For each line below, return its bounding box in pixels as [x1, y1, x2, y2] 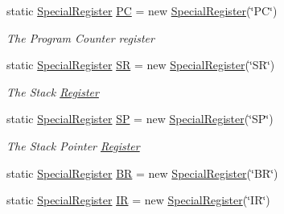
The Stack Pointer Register [6, 137, 140, 154]
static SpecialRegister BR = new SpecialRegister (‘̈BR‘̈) [6, 164, 278, 181]
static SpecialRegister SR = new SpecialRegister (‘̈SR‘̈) [6, 56, 275, 73]
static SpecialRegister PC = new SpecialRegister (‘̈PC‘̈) [6, 2, 278, 19]
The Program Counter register [6, 29, 154, 46]
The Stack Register [6, 83, 99, 100]
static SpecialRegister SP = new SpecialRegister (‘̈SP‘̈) [6, 110, 274, 127]
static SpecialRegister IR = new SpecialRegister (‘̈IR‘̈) [6, 191, 270, 208]
